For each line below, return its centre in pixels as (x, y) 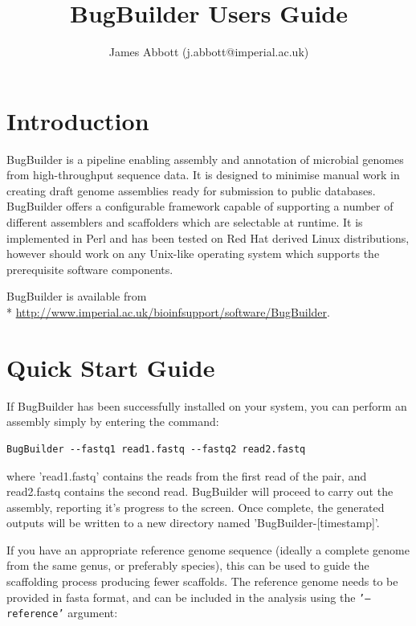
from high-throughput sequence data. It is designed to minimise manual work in (203, 175)
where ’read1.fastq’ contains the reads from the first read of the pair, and (187, 475)
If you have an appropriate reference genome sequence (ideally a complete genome (208, 549)
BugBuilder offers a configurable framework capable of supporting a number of (200, 206)
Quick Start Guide (111, 367)
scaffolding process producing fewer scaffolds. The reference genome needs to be (202, 581)
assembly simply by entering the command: (113, 421)
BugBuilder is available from (77, 296)
